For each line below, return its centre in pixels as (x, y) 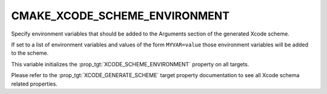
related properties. (34, 84)
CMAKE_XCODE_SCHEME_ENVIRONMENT (121, 16)
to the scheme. (30, 53)
